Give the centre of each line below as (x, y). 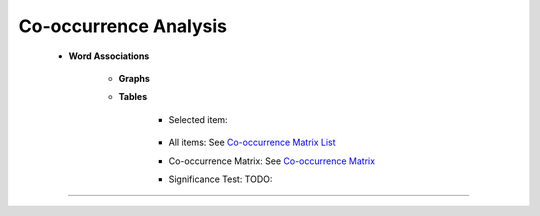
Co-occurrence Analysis (123, 26)
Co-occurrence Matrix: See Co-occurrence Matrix (271, 161)
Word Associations (109, 56)
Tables (133, 97)
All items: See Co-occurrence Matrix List (252, 142)
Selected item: (198, 119)
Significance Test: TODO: (220, 179)
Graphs (134, 78)
